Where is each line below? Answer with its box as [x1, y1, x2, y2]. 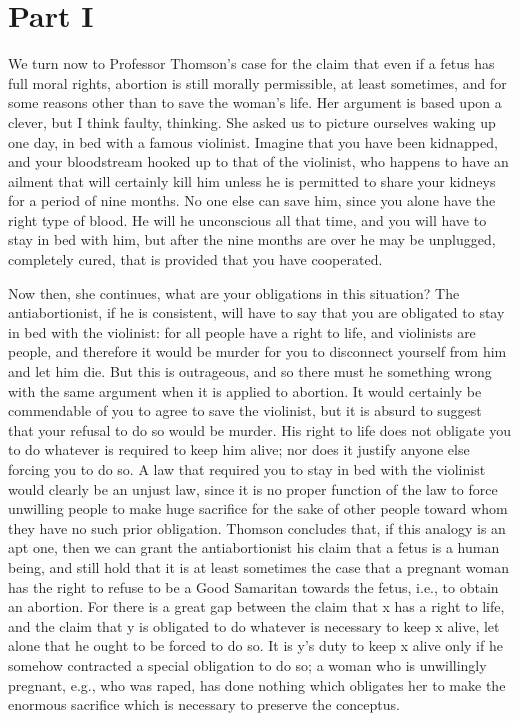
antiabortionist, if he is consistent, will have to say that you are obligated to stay [8, 302, 505, 323]
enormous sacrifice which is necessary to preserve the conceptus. [8, 694, 400, 715]
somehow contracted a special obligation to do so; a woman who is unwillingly [8, 654, 487, 675]
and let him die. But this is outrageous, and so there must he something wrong [8, 361, 492, 382]
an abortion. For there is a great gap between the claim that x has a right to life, [8, 596, 505, 617]
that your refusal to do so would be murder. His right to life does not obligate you [8, 419, 511, 440]
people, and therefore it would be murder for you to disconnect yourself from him [8, 341, 507, 362]
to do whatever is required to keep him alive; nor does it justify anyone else [8, 439, 470, 460]
